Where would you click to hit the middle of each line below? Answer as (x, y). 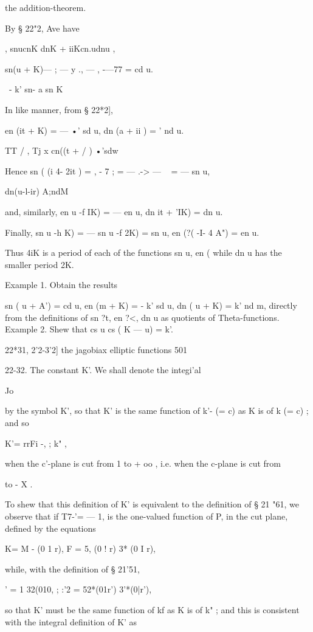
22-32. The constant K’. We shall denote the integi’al (103, 370)
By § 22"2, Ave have (42, 28)
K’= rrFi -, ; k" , (36, 443)
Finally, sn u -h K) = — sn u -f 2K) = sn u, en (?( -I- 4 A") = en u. (132, 232)
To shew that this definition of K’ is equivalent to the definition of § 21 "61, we (152, 504)
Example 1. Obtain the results (61, 285)
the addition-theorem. (46, 7)
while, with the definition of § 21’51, (72, 568)
